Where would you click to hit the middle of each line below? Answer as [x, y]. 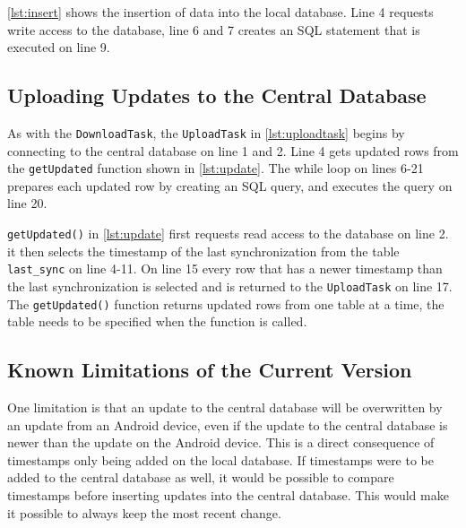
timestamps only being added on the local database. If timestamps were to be [220, 459]
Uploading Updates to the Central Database [217, 95]
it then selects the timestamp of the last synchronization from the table [203, 251]
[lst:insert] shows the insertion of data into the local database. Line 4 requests [220, 12]
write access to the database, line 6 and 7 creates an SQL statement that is [214, 29]
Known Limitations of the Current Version [210, 370]
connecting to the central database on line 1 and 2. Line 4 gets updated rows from [233, 150]
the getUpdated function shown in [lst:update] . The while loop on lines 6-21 [216, 168]
